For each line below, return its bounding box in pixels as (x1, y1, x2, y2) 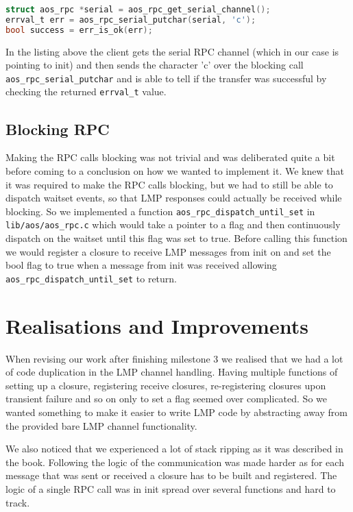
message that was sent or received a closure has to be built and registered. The (5, 468, 337, 483)
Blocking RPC (5, 118, 110, 139)
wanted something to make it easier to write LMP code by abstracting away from (5, 404, 348, 419)
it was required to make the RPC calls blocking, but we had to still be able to (5, 177, 333, 191)
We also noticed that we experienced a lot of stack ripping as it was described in (5, 441, 343, 456)
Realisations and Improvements (5, 311, 308, 339)
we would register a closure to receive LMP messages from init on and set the (5, 244, 331, 258)
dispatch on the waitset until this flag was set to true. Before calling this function (5, 231, 348, 245)
